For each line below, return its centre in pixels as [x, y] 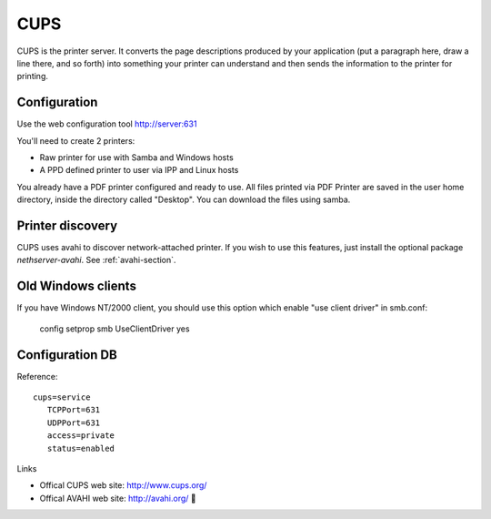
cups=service [62, 397]
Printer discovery [67, 226]
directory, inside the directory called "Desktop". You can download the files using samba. [184, 199]
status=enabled [81, 448]
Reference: [37, 376]
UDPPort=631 [74, 422]
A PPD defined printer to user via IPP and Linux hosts [139, 170]
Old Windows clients [76, 286]
